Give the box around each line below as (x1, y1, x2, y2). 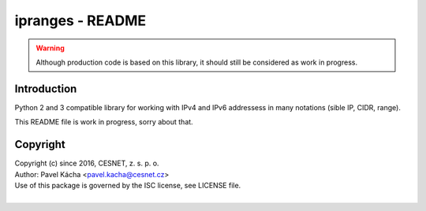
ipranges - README (14, 12, 146, 29)
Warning (35, 43, 65, 53)
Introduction (14, 82, 77, 95)
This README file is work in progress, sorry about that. (14, 117, 193, 127)
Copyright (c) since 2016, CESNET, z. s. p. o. (14, 158, 159, 168)
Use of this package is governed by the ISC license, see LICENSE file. (14, 180, 241, 190)
